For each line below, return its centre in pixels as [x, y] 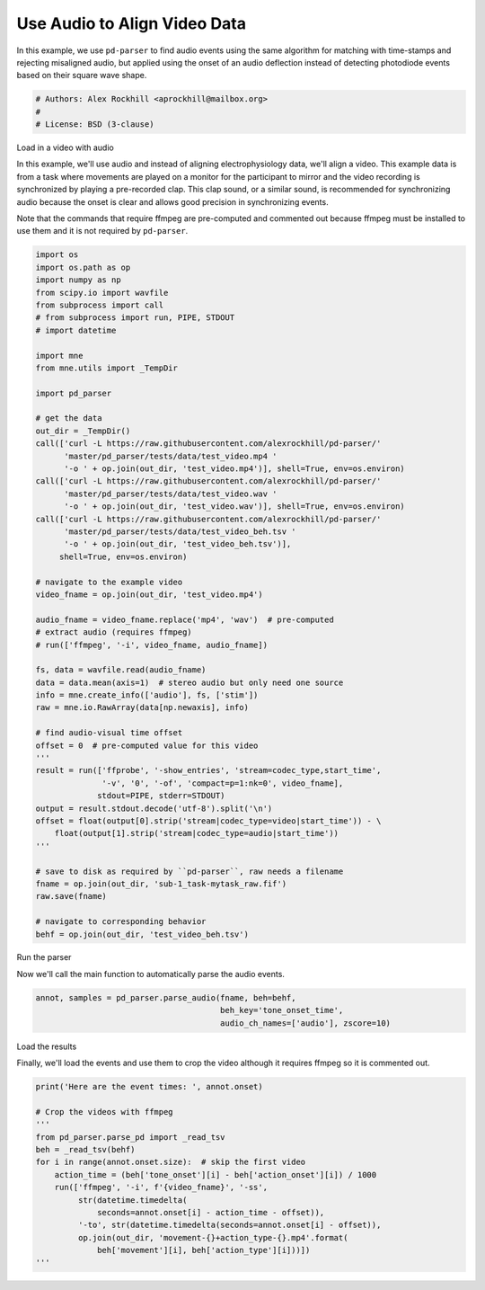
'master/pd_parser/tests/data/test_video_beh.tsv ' [180, 532]
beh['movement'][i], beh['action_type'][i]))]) [204, 1250]
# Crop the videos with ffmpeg [105, 1112]
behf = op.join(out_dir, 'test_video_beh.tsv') [142, 934]
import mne [59, 356]
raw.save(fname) [71, 896]
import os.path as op [83, 267]
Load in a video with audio [65, 147]
